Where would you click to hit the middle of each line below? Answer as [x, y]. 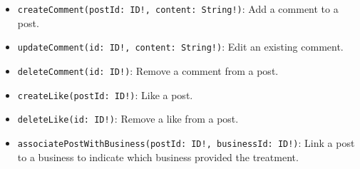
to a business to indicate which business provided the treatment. [158, 157]
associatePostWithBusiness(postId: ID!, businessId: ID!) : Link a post [186, 142]
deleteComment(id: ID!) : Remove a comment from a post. [148, 70]
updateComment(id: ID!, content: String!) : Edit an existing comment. [180, 47]
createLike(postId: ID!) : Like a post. [105, 94]
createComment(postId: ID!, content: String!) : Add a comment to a [178, 9]
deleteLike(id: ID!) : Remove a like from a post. [128, 119]
